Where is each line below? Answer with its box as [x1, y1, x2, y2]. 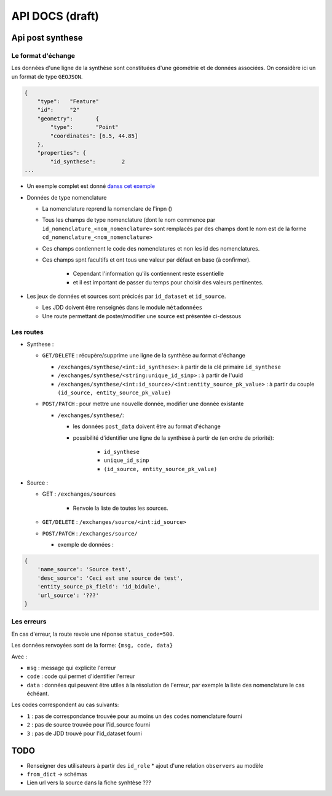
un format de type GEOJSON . [11, 72, 83, 80]
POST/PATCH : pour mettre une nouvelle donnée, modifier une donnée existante [42, 400, 244, 408]
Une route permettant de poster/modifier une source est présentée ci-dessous [42, 312, 242, 319]
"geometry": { [37, 115, 100, 122]
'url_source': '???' [37, 591, 100, 599]
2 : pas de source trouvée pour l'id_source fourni [26, 721, 151, 728]
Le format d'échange [11, 51, 75, 60]
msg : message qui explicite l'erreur [26, 664, 116, 671]
